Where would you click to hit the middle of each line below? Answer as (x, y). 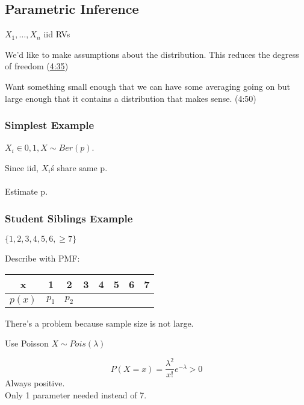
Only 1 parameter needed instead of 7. (76, 394)
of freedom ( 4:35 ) (37, 66)
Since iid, (22, 167)
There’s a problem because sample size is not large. (99, 323)
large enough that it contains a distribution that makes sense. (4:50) (131, 98)
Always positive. (35, 383)
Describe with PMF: (42, 258)
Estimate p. (26, 191)
